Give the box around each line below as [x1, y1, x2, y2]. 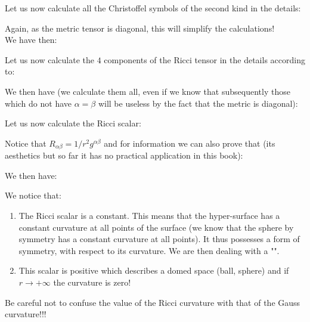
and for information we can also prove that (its [104, 137, 275, 149]
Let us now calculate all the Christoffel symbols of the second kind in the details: [5, 2, 301, 14]
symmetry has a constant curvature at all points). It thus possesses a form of [18, 233, 300, 245]
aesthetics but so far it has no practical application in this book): [5, 149, 243, 162]
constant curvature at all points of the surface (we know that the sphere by [18, 221, 294, 233]
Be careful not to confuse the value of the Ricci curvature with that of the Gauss [5, 296, 300, 308]
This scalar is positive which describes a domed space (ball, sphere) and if [18, 264, 289, 277]
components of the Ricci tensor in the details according [104, 53, 305, 66]
